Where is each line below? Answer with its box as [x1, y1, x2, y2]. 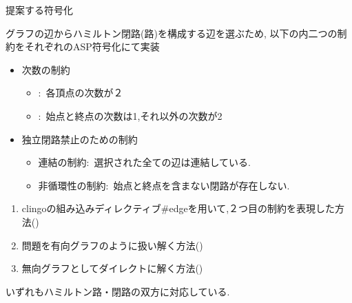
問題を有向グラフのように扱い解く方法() [21, 238, 203, 252]
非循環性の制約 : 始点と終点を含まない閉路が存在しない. [38, 178, 290, 192]
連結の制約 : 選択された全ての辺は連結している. [38, 155, 251, 169]
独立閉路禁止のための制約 [21, 132, 138, 146]
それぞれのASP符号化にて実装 [24, 39, 160, 54]
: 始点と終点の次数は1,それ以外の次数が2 [38, 108, 222, 123]
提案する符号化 [6, 3, 73, 17]
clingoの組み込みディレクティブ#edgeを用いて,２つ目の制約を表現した [21, 201, 335, 216]
